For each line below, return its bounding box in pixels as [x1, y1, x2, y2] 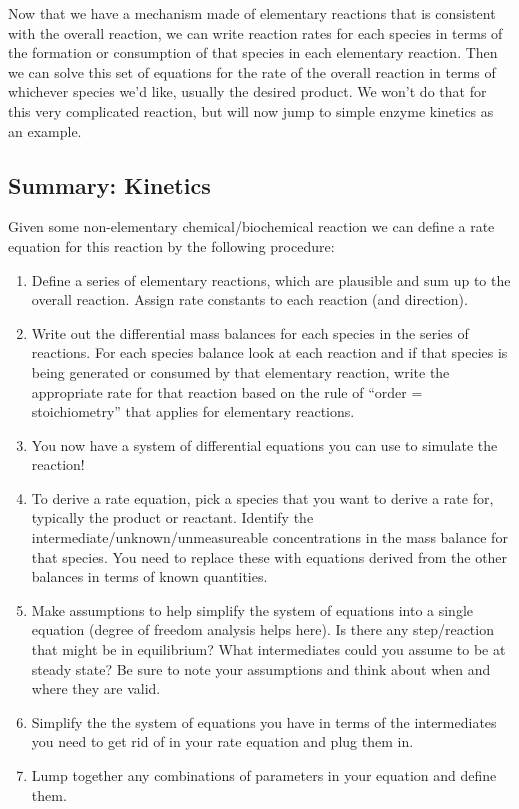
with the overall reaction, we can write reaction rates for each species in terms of [8, 22, 503, 43]
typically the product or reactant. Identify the [31, 507, 314, 528]
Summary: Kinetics [8, 169, 211, 200]
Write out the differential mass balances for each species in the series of [31, 322, 469, 343]
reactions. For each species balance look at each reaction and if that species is [31, 342, 508, 363]
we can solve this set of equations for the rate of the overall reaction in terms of [8, 61, 496, 82]
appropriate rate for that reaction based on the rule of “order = [31, 381, 423, 402]
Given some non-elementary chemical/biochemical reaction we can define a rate [8, 216, 495, 237]
